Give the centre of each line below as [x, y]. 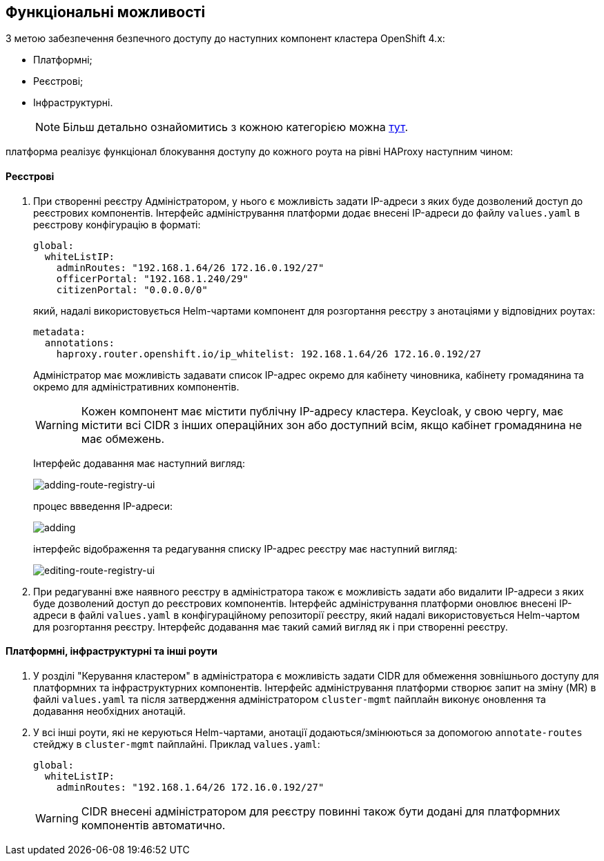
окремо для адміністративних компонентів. [136, 386]
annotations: [80, 343]
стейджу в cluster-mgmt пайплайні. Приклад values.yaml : [177, 744]
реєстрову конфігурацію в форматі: [117, 224]
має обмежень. [123, 438]
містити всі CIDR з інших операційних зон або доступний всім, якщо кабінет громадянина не [332, 425]
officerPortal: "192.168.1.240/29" [152, 278]
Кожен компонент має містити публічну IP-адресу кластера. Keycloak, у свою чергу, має [322, 411]
